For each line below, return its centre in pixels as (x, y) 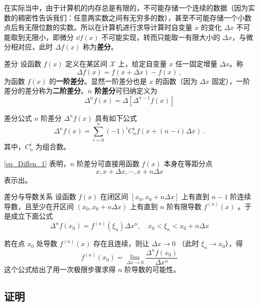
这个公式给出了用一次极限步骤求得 (60, 269)
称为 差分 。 (100, 47)
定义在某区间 (86, 63)
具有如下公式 (116, 118)
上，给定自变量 (142, 63)
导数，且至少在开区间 (39, 206)
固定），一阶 (231, 81)
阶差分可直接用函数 (108, 163)
